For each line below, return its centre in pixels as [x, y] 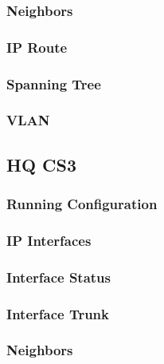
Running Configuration [82, 204]
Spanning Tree [54, 83]
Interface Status [59, 277]
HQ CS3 [42, 164]
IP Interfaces [49, 240]
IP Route [37, 47]
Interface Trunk [58, 313]
